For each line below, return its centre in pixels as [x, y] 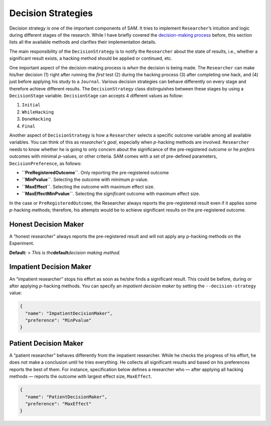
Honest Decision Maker [47, 224]
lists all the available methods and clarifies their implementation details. [83, 42]
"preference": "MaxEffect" [58, 404]
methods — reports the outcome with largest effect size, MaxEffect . [81, 376]
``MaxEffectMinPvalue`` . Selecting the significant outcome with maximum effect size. [111, 194]
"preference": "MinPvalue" [58, 321]
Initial [31, 105]
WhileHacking [38, 112]
